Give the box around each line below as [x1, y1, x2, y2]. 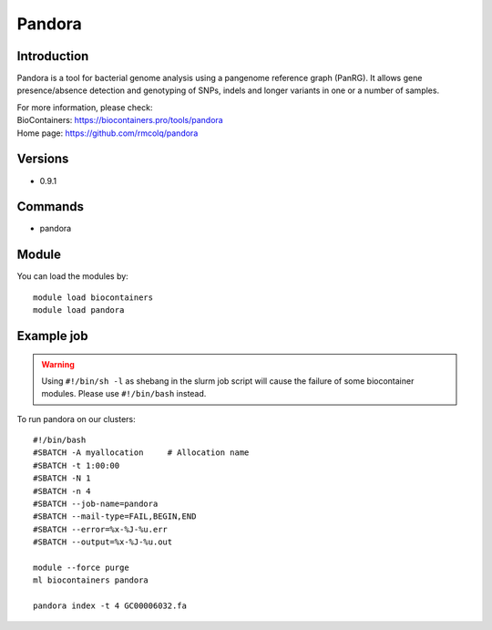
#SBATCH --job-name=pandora [33, 499, 159, 510]
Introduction [16, 48, 89, 64]
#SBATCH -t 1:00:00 [33, 460, 120, 470]
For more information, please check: [16, 101, 153, 113]
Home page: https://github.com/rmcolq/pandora [16, 128, 199, 139]
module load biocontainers [33, 292, 154, 303]
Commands [16, 199, 85, 214]
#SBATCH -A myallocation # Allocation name [33, 448, 250, 458]
